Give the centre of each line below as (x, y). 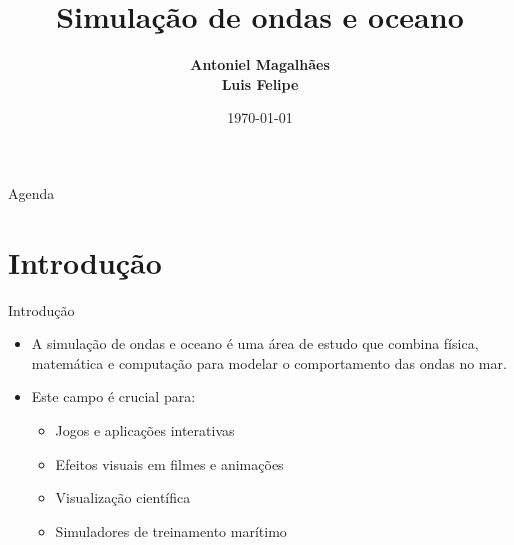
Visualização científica (123, 497)
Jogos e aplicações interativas (145, 430)
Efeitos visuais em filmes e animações (169, 463)
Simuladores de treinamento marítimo (171, 530)
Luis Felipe (260, 83)
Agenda (31, 192)
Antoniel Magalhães (260, 64)
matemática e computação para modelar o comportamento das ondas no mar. (269, 362)
